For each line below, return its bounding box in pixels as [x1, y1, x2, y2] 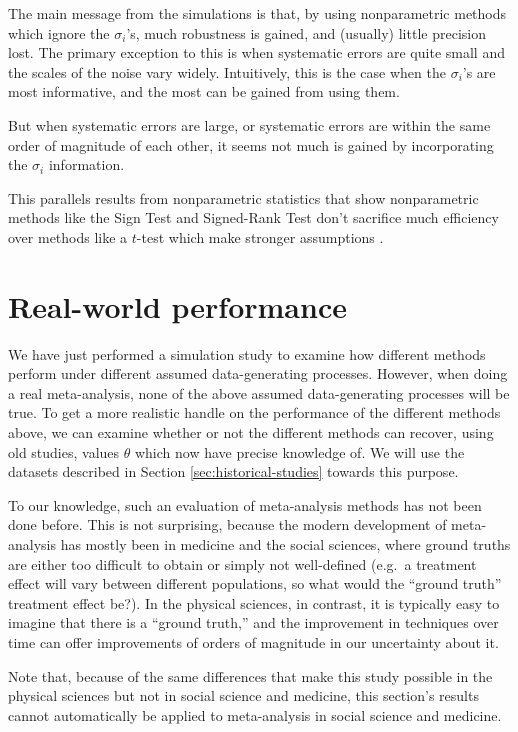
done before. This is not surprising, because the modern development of [8, 514, 447, 535]
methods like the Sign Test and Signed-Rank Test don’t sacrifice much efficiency [8, 207, 499, 228]
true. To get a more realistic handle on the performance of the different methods [8, 402, 501, 423]
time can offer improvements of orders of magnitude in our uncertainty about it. [8, 631, 499, 652]
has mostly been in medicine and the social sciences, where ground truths [60, 534, 511, 554]
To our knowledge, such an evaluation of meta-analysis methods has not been [8, 494, 482, 515]
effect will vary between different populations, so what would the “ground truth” [8, 573, 502, 594]
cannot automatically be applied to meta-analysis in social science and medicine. [8, 704, 502, 725]
